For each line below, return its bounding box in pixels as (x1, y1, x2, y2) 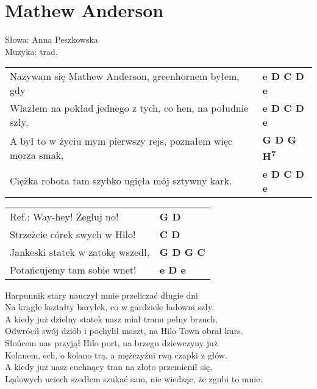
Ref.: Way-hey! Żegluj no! (10, 209, 119, 224)
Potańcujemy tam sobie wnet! (10, 262, 137, 277)
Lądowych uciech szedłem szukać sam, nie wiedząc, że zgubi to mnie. (5, 372, 263, 385)
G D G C (159, 244, 205, 259)
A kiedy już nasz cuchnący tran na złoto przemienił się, (5, 360, 213, 373)
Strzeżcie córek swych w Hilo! (10, 227, 136, 241)
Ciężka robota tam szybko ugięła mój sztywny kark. (10, 173, 232, 188)
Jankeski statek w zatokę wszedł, (10, 244, 150, 259)
